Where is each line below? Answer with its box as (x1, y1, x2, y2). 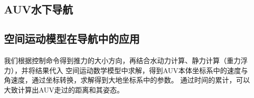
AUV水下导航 (4, 1, 73, 17)
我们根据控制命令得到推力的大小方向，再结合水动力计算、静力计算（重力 (4, 55, 241, 66)
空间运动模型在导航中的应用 (4, 31, 140, 46)
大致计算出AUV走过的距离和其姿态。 (4, 84, 124, 95)
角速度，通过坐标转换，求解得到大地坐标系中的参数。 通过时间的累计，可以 (4, 75, 250, 85)
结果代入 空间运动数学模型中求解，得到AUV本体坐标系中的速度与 (35, 65, 248, 75)
